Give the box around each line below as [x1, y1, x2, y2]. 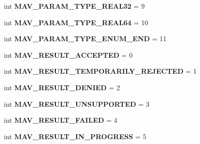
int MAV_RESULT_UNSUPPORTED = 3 [4, 98, 150, 109]
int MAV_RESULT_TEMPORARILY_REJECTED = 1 [4, 66, 197, 76]
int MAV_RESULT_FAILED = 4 [4, 115, 117, 125]
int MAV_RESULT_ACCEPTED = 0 [4, 49, 133, 60]
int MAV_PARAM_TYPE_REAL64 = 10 [4, 17, 148, 27]
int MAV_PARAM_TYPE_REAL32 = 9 [4, 1, 145, 11]
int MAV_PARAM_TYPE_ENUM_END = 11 [4, 33, 167, 44]
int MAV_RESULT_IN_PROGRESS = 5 [4, 131, 147, 141]
